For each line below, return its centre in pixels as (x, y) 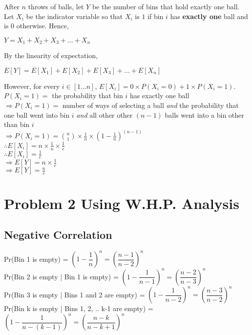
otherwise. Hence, (42, 26)
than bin (17, 124)
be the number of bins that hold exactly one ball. (166, 6)
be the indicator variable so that (74, 16)
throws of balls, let (56, 6)
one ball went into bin (37, 115)
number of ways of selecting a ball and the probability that (150, 105)
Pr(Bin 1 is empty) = (36, 259)
